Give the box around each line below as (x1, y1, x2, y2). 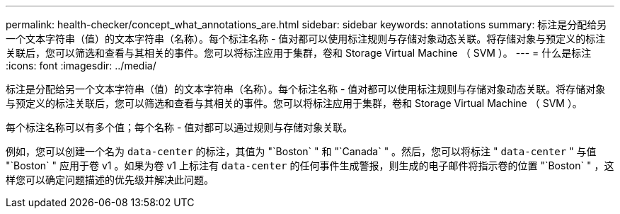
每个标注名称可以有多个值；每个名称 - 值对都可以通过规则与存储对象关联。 (6, 121, 353, 133)
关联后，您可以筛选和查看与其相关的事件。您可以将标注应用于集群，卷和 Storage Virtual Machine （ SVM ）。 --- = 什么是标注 (6, 47, 592, 59)
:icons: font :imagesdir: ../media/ (6, 60, 156, 72)
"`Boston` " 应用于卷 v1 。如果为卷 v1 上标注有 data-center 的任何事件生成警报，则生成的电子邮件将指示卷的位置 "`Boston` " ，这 (6, 159, 614, 171)
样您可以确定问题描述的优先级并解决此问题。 (6, 174, 214, 186)
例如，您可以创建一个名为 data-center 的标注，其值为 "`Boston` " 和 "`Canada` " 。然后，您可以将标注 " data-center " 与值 (6, 145, 597, 157)
